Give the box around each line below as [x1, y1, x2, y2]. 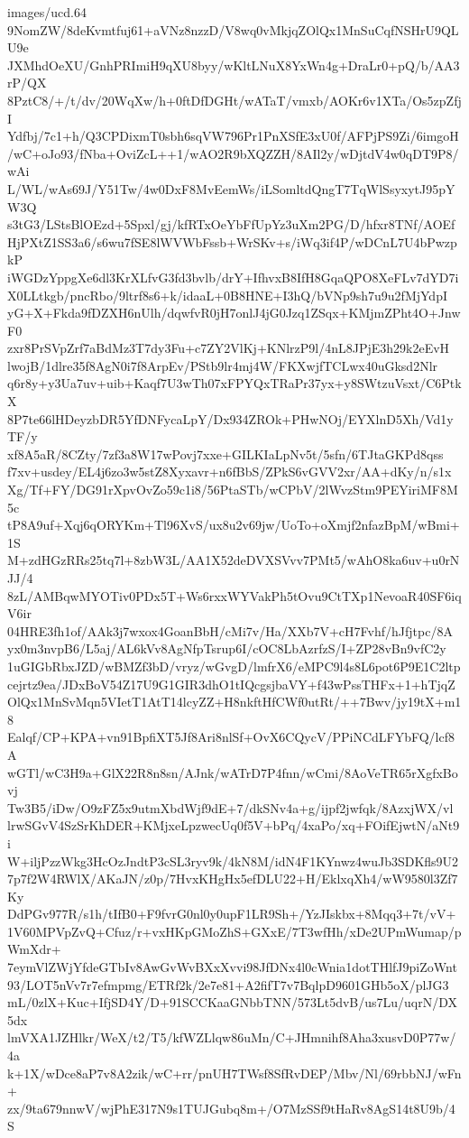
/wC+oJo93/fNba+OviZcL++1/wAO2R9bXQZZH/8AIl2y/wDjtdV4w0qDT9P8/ [7, 143, 459, 162]
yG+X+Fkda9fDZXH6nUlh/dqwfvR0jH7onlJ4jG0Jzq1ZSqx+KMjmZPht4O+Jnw [7, 303, 461, 322]
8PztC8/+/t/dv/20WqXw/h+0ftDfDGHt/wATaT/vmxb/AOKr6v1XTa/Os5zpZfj [7, 90, 462, 109]
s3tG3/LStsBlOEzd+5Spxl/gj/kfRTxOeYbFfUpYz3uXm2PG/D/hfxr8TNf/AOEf [7, 215, 455, 234]
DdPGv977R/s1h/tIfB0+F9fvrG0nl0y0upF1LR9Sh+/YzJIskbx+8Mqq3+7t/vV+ [7, 904, 456, 923]
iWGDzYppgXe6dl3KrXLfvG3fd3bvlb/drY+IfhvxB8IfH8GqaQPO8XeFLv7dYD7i [7, 267, 459, 286]
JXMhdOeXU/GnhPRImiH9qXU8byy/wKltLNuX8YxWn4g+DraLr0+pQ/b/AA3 [7, 55, 460, 74]
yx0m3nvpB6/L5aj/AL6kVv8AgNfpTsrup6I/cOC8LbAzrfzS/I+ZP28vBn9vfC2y [7, 639, 446, 658]
